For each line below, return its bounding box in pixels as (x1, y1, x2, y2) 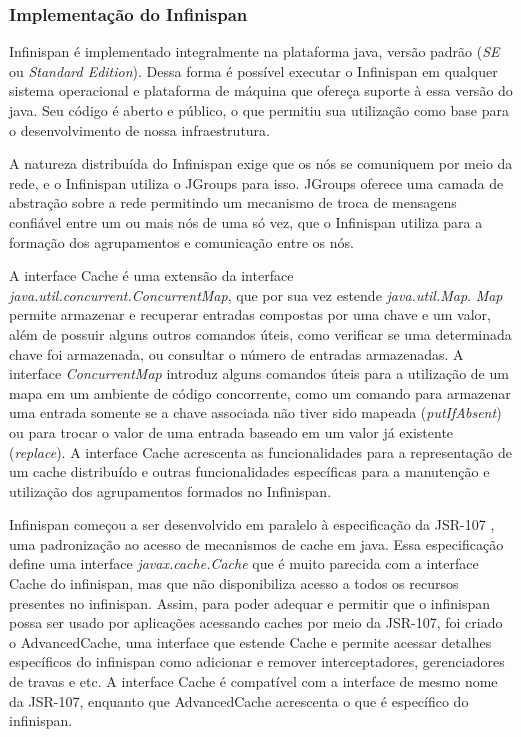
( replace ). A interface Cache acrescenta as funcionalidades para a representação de (9, 441, 512, 462)
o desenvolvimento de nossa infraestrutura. (9, 119, 270, 140)
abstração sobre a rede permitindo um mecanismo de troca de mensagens (9, 192, 457, 213)
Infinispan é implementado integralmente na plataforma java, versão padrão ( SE (9, 41, 500, 62)
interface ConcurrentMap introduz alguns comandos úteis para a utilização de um (9, 363, 509, 384)
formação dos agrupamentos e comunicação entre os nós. (9, 231, 354, 252)
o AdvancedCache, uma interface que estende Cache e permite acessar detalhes (9, 631, 492, 652)
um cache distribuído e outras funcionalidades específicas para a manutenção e (9, 461, 490, 482)
